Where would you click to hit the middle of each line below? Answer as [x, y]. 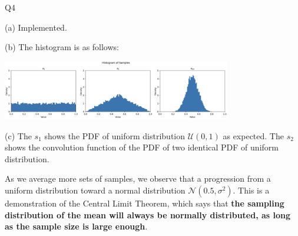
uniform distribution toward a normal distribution [95, 190]
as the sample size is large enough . [76, 226]
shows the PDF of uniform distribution [115, 135]
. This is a [251, 190]
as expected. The [253, 135]
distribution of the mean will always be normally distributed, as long [148, 214]
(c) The [18, 135]
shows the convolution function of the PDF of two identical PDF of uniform [142, 147]
